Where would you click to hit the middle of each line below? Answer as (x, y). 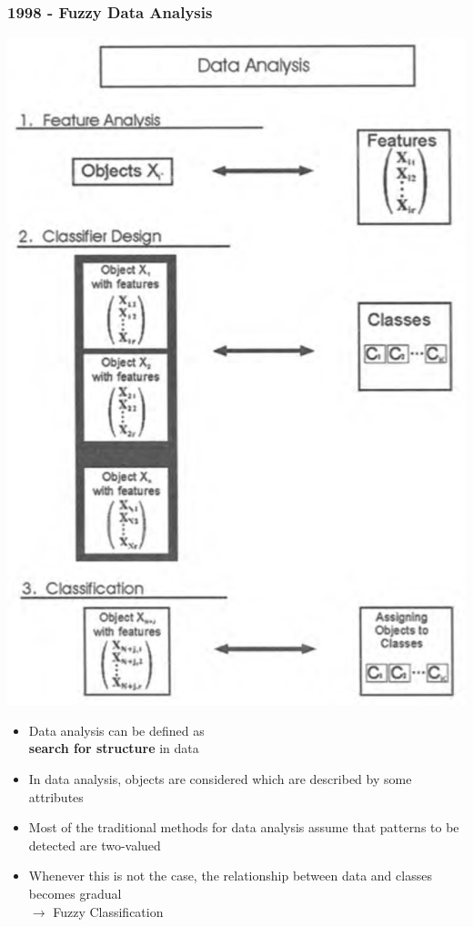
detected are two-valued (95, 845)
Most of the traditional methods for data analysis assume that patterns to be (244, 827)
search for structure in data (114, 748)
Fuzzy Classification (108, 911)
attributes (56, 796)
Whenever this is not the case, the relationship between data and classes (230, 876)
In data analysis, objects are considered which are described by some (220, 779)
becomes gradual (75, 894)
